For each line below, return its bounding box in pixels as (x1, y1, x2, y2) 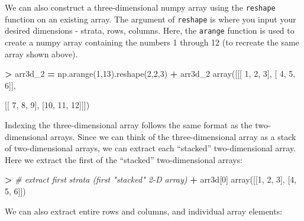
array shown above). (5, 47, 78, 60)
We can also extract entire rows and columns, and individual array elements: (5, 204, 283, 217)
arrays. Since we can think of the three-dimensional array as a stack (50, 130, 296, 142)
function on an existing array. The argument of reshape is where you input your (5, 12, 296, 25)
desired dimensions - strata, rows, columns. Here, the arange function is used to (5, 24, 295, 37)
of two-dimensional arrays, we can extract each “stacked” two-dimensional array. (5, 142, 296, 154)
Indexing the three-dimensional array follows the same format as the (5, 118, 253, 131)
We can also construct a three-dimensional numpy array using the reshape (5, 1, 276, 13)
